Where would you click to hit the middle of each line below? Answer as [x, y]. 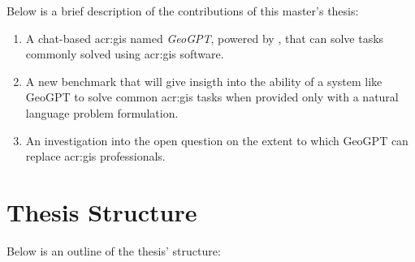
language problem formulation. [102, 112]
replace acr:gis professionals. [95, 156]
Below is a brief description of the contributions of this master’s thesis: [183, 11]
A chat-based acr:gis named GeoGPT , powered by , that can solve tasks [205, 38]
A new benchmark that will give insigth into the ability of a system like [204, 81]
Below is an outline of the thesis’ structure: [114, 250]
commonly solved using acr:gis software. [125, 54]
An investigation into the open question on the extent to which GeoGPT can [217, 140]
